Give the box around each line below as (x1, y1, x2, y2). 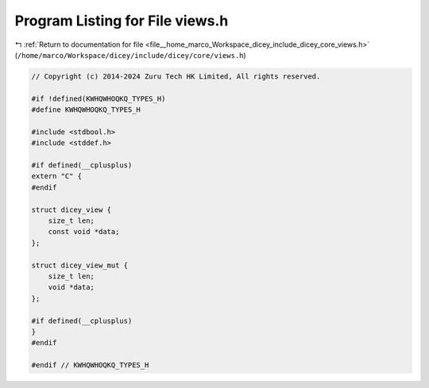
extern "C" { (31, 171, 83, 181)
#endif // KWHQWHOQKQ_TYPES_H (31, 361, 149, 370)
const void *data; (48, 227, 120, 236)
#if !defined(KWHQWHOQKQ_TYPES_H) (31, 94, 166, 103)
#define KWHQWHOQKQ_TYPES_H (31, 106, 141, 114)
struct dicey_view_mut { (31, 260, 129, 270)
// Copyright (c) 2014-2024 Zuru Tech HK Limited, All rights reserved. (31, 71, 321, 81)
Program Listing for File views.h (14, 12, 229, 29)
